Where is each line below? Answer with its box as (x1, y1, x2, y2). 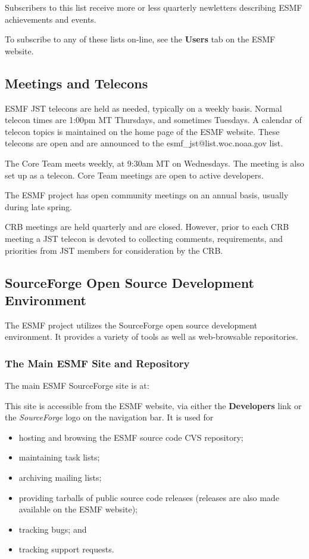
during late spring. (5, 200, 72, 213)
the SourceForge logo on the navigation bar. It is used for (5, 411, 214, 423)
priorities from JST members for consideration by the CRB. (5, 244, 223, 256)
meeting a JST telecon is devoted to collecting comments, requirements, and (5, 232, 283, 244)
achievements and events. (5, 13, 96, 25)
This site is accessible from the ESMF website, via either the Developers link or (5, 399, 302, 411)
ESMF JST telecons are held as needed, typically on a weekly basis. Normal (5, 102, 282, 114)
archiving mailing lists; (18, 471, 102, 484)
